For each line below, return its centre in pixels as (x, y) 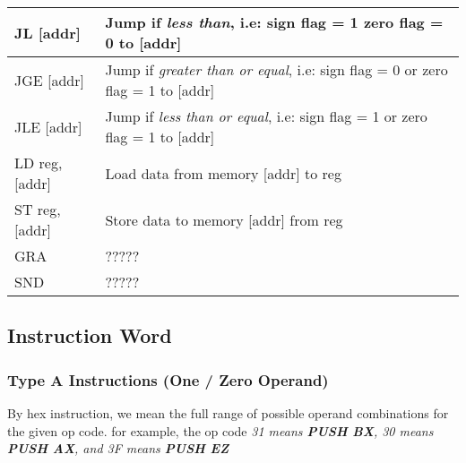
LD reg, (39, 163)
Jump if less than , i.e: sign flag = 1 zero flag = (274, 22)
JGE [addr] (49, 80)
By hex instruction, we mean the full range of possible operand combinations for (228, 413)
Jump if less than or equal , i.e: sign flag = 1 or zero (266, 116)
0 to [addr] (143, 43)
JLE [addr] (48, 126)
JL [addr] (47, 32)
